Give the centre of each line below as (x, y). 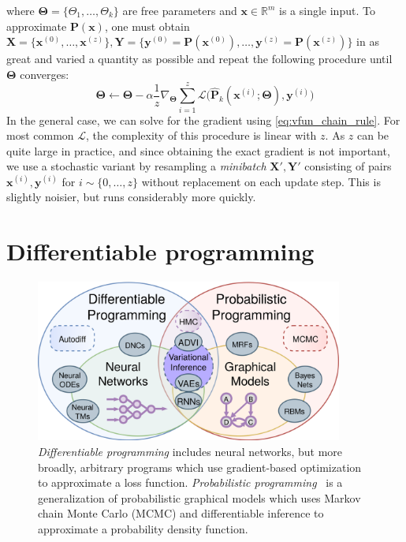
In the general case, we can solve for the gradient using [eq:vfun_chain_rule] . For (203, 120)
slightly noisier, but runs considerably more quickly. (131, 197)
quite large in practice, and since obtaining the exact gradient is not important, (198, 150)
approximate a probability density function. (143, 528)
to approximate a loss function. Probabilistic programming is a (190, 482)
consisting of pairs (348, 166)
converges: (45, 74)
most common (40, 135)
